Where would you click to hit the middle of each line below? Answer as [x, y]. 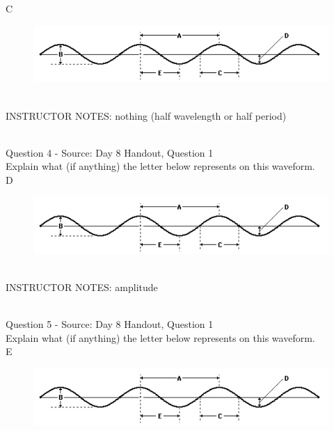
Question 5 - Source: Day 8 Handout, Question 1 [110, 323]
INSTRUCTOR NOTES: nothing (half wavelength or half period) [146, 115]
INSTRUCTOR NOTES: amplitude [82, 287]
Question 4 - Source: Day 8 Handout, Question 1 [110, 152]
